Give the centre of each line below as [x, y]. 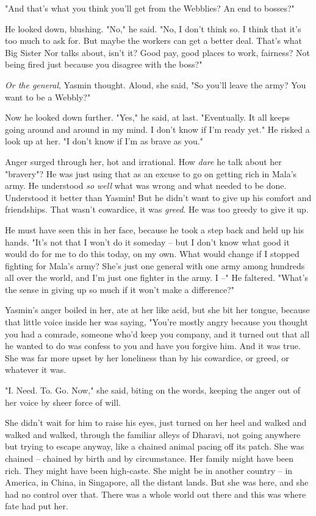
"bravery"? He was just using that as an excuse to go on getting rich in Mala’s [151, 173]
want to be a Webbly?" [48, 97]
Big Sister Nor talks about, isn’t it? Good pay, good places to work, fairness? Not [157, 52]
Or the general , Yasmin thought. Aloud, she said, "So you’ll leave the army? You [156, 84]
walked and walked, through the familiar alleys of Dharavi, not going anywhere [153, 434]
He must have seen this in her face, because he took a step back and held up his [155, 229]
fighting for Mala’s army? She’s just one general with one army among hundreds [155, 265]
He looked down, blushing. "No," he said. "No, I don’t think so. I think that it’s [153, 28]
